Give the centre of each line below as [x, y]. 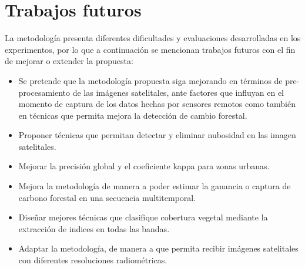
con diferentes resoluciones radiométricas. [93, 260]
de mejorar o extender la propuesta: [69, 61]
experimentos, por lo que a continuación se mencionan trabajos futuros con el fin [150, 49]
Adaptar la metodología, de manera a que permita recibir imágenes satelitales [158, 248]
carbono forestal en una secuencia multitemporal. [107, 197]
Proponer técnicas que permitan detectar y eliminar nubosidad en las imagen [157, 135]
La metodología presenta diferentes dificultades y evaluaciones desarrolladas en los [153, 38]
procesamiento [44, 92]
